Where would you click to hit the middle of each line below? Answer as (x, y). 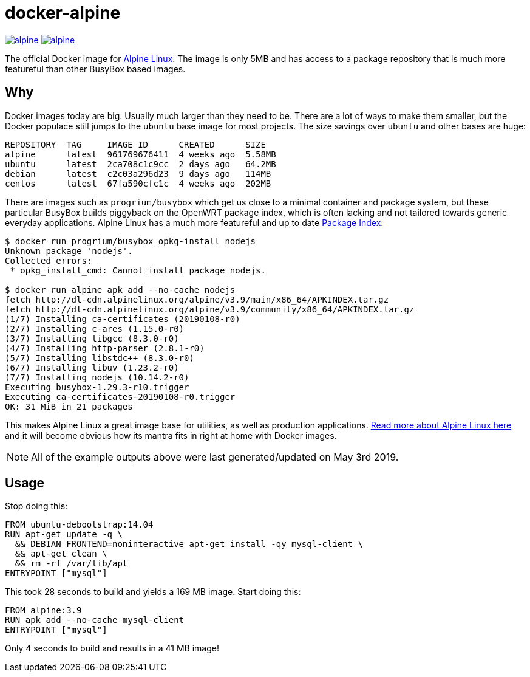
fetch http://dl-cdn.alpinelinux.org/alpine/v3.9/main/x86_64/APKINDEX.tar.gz (197, 299)
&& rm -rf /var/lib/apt (71, 564)
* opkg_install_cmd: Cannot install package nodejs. (138, 270)
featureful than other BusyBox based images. (95, 69)
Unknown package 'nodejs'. (69, 251)
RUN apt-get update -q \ (64, 534)
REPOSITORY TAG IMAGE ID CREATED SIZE (135, 144)
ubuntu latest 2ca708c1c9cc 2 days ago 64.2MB (141, 164)
